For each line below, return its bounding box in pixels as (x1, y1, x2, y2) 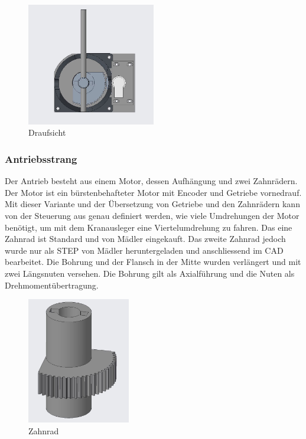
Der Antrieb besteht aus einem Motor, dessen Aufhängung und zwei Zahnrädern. (5, 175, 298, 187)
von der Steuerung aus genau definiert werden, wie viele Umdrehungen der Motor (5, 209, 300, 221)
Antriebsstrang (5, 151, 77, 166)
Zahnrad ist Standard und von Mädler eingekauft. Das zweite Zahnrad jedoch (5, 232, 286, 245)
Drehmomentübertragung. (5, 279, 99, 291)
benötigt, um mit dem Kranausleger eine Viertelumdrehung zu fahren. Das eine (5, 221, 292, 233)
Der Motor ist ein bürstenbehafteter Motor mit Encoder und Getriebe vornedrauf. (5, 186, 302, 198)
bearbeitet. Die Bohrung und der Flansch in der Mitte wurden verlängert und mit (5, 255, 301, 268)
